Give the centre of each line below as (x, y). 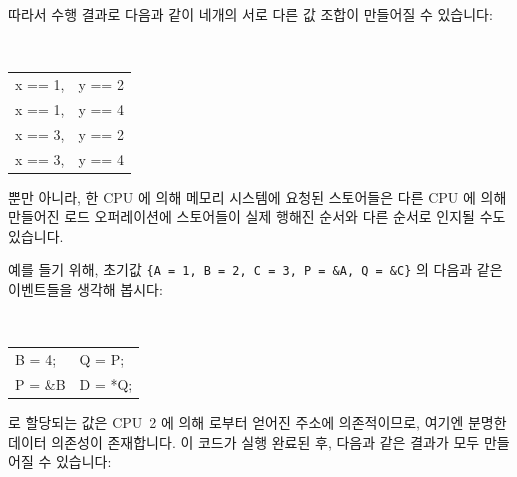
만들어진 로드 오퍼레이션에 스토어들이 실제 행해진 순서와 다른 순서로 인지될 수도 (257, 216)
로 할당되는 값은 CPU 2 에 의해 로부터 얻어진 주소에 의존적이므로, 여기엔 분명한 (257, 422)
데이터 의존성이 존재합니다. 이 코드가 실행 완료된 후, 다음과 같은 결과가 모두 (244, 441)
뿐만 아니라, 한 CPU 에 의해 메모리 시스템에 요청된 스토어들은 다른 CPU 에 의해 (257, 196)
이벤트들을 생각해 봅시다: (85, 289)
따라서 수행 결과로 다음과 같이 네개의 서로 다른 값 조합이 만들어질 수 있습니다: (250, 14)
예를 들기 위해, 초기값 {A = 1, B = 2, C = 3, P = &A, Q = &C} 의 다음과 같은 (255, 269)
